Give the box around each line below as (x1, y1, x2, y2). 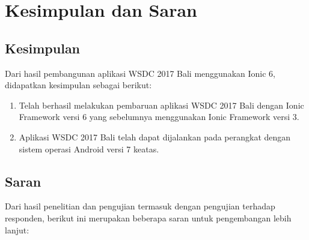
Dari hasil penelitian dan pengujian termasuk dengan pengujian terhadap (5, 200, 275, 212)
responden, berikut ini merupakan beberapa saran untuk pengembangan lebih (5, 211, 292, 224)
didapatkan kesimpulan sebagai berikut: (5, 79, 152, 91)
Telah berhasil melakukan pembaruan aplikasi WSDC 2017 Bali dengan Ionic (19, 98, 304, 111)
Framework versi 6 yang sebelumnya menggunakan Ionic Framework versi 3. (19, 110, 299, 123)
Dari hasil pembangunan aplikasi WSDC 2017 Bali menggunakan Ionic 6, (5, 67, 275, 79)
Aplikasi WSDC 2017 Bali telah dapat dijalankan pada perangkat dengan (19, 130, 291, 143)
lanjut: (5, 223, 29, 236)
